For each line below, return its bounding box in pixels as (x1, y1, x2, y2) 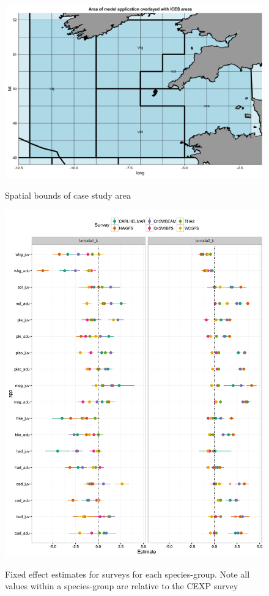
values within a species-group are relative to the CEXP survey (5, 579, 238, 592)
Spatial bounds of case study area (5, 188, 131, 201)
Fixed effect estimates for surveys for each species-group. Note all (5, 567, 250, 580)
